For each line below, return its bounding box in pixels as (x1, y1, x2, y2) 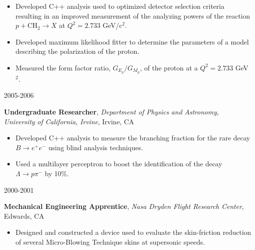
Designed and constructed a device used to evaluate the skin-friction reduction (15, 227, 251, 237)
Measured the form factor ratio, (15, 62, 111, 72)
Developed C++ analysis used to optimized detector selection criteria (15, 1, 225, 11)
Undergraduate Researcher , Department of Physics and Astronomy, (4, 107, 219, 117)
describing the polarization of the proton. (15, 46, 140, 56)
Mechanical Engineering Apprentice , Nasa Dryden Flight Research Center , (4, 201, 244, 211)
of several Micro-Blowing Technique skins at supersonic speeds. (15, 236, 205, 247)
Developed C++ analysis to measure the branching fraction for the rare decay (15, 133, 251, 143)
